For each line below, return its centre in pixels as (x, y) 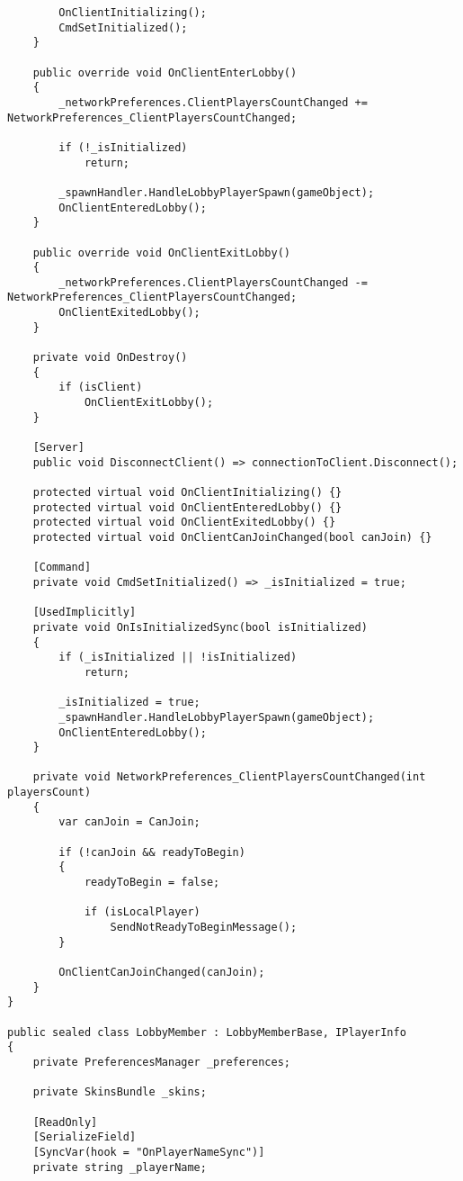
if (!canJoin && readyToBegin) (152, 852)
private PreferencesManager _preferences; (161, 1062)
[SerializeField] (85, 1137)
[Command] (62, 568)
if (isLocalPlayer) (142, 912)
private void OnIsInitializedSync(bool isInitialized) (200, 627)
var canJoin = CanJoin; (129, 822)
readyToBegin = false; (152, 883)
